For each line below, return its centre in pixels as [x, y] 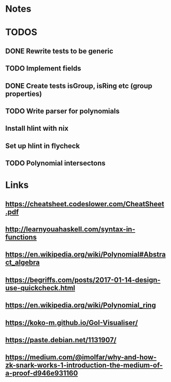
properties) [24, 94]
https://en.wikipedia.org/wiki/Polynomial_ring [81, 305]
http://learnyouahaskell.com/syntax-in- [70, 230]
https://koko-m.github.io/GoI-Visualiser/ [72, 323]
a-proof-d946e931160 [42, 373]
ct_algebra [22, 263]
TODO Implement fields [43, 69]
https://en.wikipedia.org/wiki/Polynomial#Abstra [86, 255]
